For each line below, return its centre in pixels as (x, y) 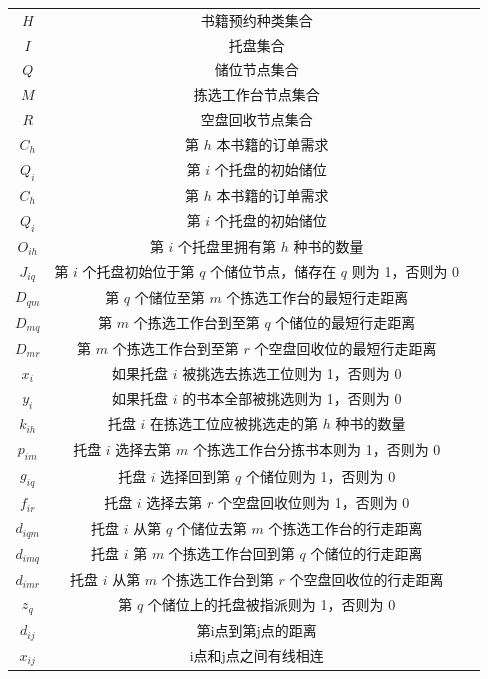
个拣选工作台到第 (217, 578)
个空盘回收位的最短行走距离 (345, 347)
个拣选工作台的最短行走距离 (317, 296)
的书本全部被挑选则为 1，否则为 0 (292, 397)
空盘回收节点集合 (256, 119)
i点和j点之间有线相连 (256, 655)
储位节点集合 (256, 69)
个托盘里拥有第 (227, 245)
